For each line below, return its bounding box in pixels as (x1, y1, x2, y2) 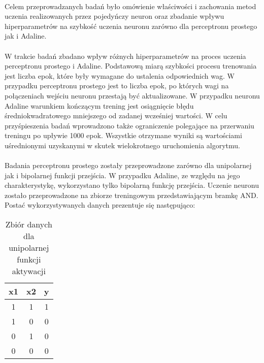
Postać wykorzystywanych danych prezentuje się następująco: (5, 200, 195, 210)
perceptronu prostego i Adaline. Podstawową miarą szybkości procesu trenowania (5, 60, 257, 71)
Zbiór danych (5, 218, 52, 230)
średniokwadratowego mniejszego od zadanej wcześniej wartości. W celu (5, 110, 227, 121)
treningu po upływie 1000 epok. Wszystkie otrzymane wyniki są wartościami (5, 130, 242, 141)
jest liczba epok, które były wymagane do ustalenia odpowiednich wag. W (5, 70, 235, 81)
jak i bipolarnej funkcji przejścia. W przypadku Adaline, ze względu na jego (5, 170, 240, 180)
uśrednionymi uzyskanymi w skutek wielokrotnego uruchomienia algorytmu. (5, 140, 240, 150)
